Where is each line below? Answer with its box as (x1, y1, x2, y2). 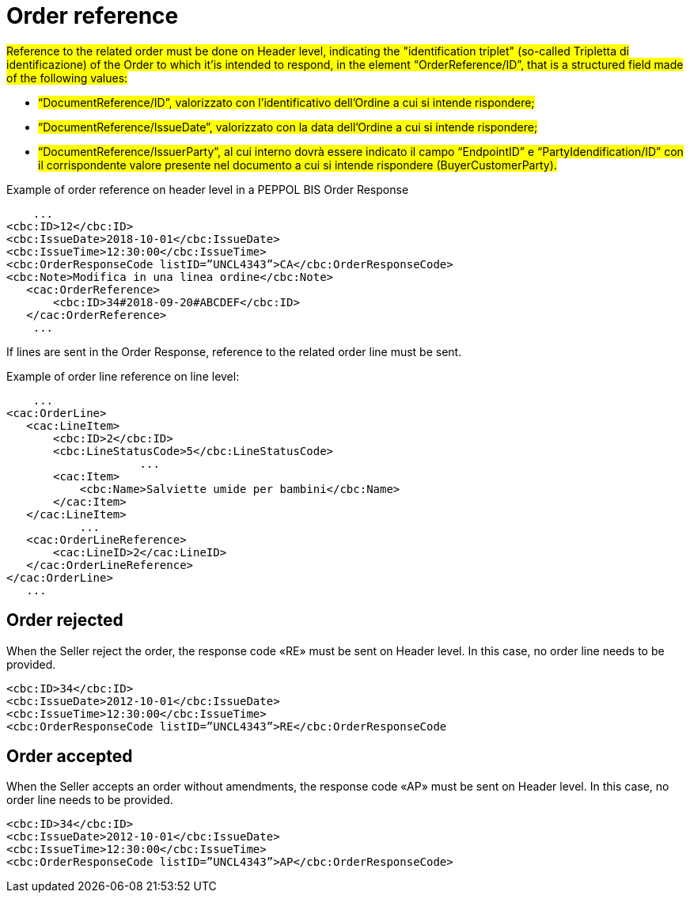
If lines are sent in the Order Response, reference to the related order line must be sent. (6, 344, 462, 358)
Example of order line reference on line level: (6, 369, 240, 383)
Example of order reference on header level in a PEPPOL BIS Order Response (6, 182, 409, 196)
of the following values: (6, 70, 128, 85)
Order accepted (6, 746, 133, 767)
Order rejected (6, 610, 123, 631)
